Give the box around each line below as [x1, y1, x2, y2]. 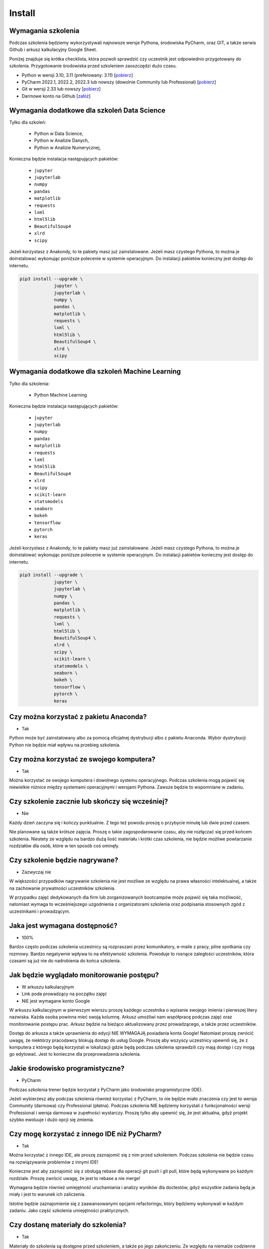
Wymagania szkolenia [9, 26, 80, 35]
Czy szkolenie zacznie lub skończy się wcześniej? [9, 797, 168, 806]
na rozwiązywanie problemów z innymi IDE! [9, 1159, 99, 1165]
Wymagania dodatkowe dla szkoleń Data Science [9, 106, 166, 114]
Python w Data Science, [34, 130, 84, 137]
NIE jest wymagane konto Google [21, 998, 90, 1004]
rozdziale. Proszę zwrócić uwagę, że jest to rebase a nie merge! [9, 1175, 140, 1181]
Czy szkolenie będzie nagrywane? [9, 856, 119, 864]
